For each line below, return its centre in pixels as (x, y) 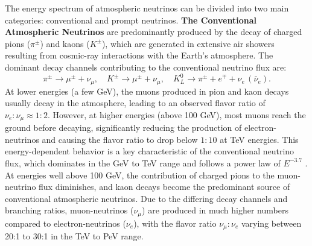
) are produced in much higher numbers (215, 210)
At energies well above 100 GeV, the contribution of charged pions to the (140, 175)
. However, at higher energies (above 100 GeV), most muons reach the (177, 114)
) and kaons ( (65, 43)
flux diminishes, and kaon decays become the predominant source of (164, 187)
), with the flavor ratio (175, 223)
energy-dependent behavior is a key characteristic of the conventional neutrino (150, 151)
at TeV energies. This (259, 139)
